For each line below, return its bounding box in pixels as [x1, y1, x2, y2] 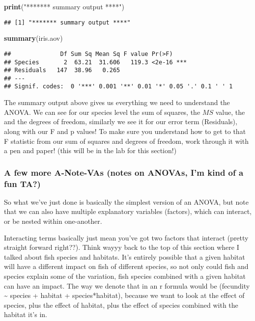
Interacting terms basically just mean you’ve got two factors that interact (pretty [4, 232, 249, 242]
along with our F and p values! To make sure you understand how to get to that [4, 126, 246, 136]
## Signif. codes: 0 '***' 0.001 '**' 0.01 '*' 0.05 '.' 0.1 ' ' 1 [4, 83, 233, 90]
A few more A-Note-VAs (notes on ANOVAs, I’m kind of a [4, 166, 244, 178]
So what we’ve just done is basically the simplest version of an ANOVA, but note [4, 196, 249, 207]
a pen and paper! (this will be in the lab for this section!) [4, 145, 177, 156]
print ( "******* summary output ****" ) [4, 1, 124, 11]
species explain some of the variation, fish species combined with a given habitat [4, 270, 246, 281]
